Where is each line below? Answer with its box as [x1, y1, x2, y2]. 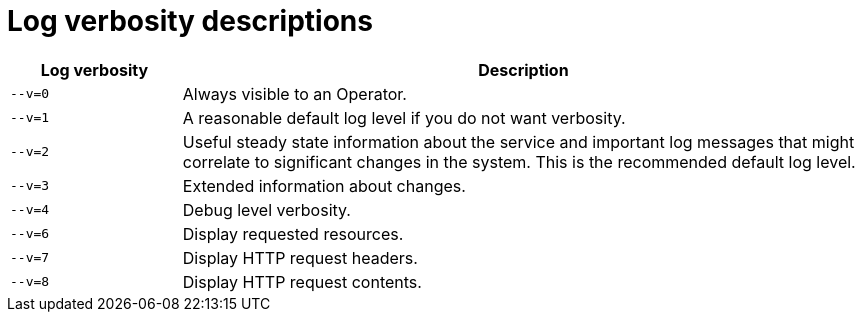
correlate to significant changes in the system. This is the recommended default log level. [182, 151, 856, 172]
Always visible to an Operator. [182, 83, 407, 104]
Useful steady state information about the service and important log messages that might [182, 131, 855, 152]
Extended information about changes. [182, 175, 466, 196]
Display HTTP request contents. [182, 271, 422, 292]
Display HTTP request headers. [182, 247, 418, 268]
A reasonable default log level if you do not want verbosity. [182, 107, 626, 128]
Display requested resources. [182, 223, 404, 244]
